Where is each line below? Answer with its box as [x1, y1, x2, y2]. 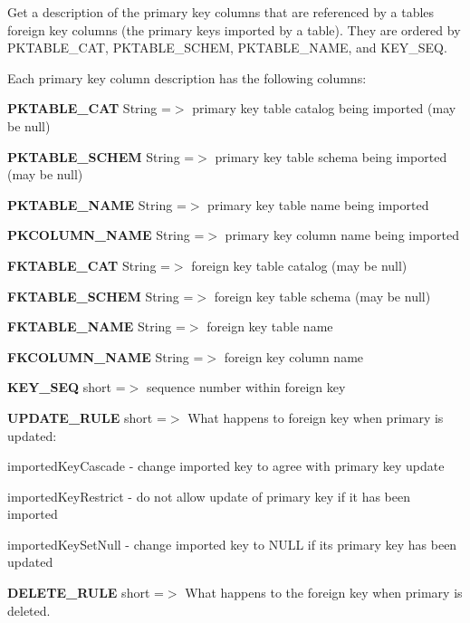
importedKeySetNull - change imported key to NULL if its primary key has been [7, 534, 457, 553]
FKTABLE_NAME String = [7, 317, 186, 336]
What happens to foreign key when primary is [187, 407, 444, 427]
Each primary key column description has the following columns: [7, 68, 367, 87]
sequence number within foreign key [146, 378, 346, 397]
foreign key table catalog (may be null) [191, 255, 408, 274]
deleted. [7, 600, 51, 619]
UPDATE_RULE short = [7, 407, 167, 427]
